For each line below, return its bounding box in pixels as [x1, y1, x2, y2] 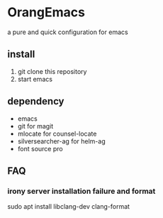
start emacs [17, 75, 53, 83]
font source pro [17, 144, 63, 153]
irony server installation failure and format [7, 186, 156, 196]
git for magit [17, 121, 54, 130]
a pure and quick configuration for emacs [7, 28, 129, 36]
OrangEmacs [7, 4, 85, 21]
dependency [7, 95, 65, 107]
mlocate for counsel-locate [17, 129, 97, 138]
